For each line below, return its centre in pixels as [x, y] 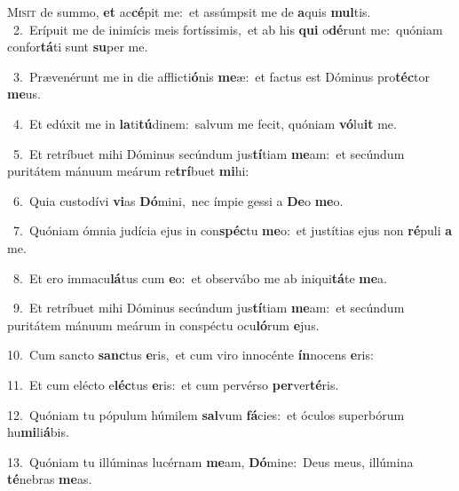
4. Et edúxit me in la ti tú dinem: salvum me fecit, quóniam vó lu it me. [205, 123]
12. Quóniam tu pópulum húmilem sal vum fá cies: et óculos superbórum [206, 414]
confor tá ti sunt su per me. [78, 47]
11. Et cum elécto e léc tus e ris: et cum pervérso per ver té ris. [173, 384]
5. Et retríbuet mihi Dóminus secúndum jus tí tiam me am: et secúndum [209, 153]
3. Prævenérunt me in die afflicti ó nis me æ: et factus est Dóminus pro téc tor [221, 76]
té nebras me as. [50, 479]
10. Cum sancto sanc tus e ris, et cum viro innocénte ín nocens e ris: [190, 355]
